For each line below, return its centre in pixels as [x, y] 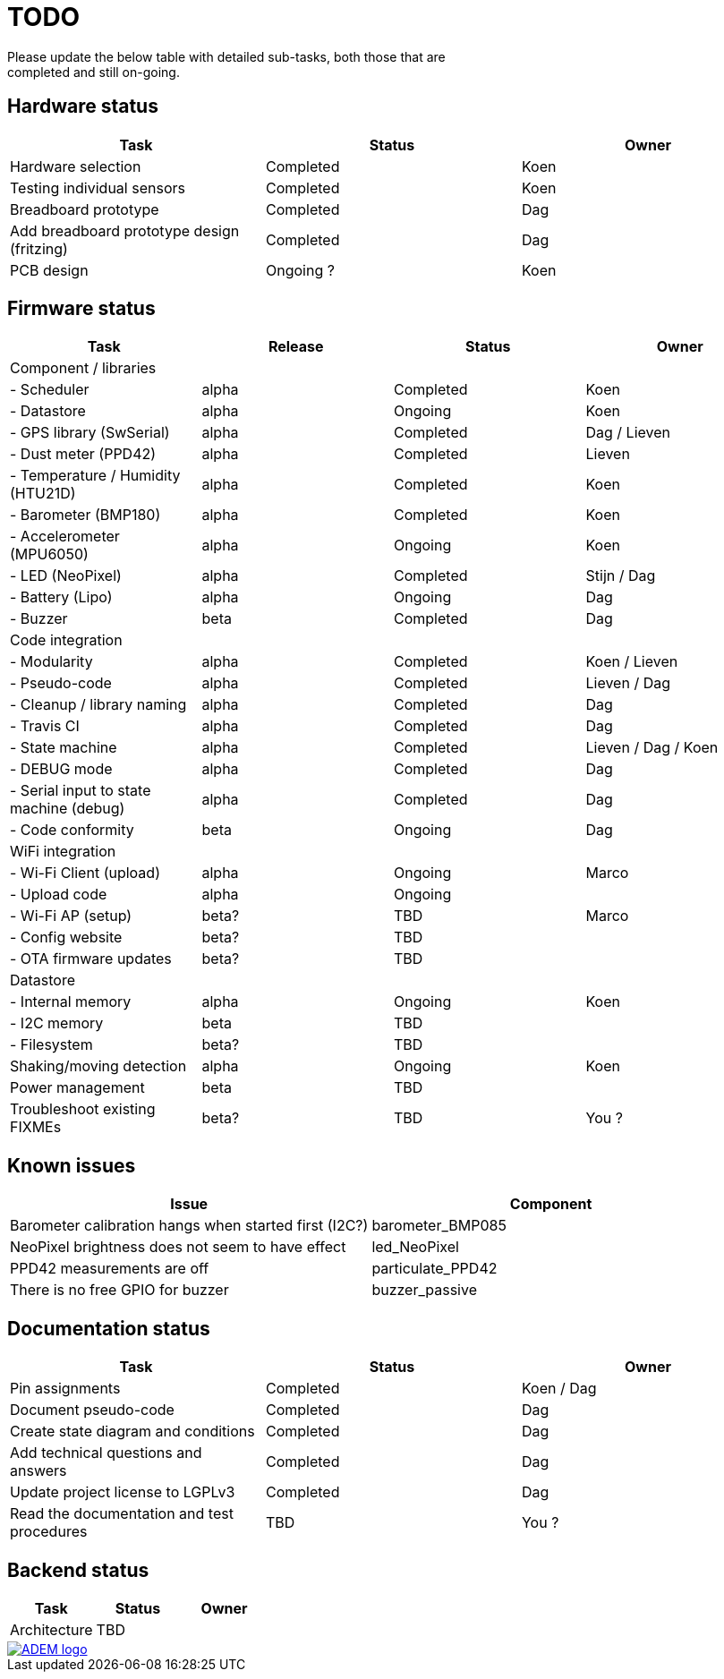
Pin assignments [65, 1389]
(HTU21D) [43, 494]
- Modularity [51, 662]
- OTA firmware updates [91, 959]
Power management [77, 1088]
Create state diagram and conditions [132, 1432]
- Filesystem [51, 1045]
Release [296, 347]
